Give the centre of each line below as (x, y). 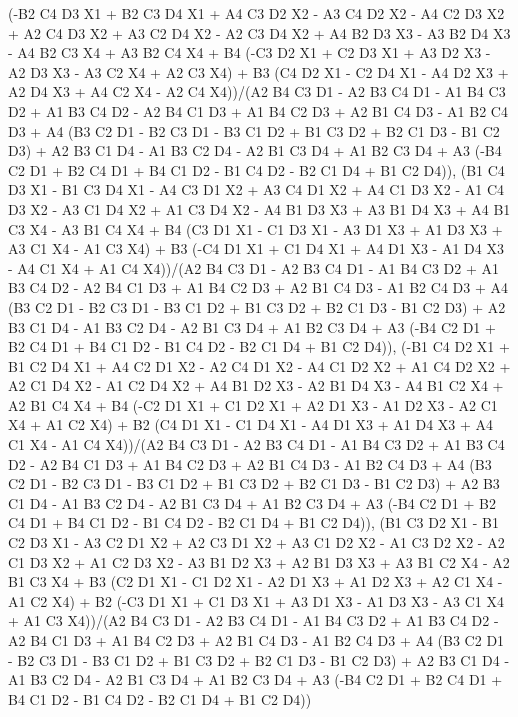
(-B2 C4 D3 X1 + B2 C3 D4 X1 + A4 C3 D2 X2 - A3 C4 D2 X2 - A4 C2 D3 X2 (256, 13)
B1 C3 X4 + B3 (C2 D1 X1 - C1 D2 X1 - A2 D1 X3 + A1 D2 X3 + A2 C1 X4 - (255, 581)
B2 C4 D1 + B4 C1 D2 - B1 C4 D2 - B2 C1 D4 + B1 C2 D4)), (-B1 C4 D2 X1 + (259, 346)
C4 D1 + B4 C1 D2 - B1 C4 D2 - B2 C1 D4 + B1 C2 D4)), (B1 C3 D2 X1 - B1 (254, 522)
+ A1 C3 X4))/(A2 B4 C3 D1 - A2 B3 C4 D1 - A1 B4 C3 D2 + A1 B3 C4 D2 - (253, 620)
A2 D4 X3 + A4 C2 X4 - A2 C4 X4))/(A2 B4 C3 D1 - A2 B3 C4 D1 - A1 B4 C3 (257, 91)
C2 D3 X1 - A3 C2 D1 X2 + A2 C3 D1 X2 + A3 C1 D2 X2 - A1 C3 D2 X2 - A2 (256, 542)
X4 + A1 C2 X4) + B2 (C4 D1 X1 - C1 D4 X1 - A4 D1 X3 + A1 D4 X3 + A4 (251, 424)
